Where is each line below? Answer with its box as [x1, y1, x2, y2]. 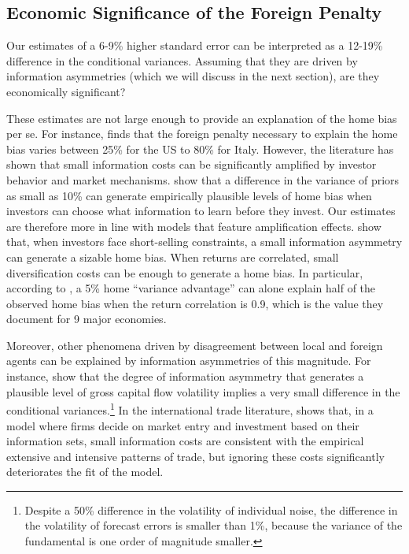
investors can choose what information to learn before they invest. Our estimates [6, 203, 396, 219]
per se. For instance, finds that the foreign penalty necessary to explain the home [6, 125, 398, 142]
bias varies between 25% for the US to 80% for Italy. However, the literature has [6, 140, 394, 157]
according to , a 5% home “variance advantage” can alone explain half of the [6, 280, 376, 296]
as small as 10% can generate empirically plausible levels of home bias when [6, 187, 372, 203]
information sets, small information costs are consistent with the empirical [6, 433, 364, 449]
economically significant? [6, 83, 126, 99]
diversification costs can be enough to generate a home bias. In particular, [6, 264, 363, 281]
